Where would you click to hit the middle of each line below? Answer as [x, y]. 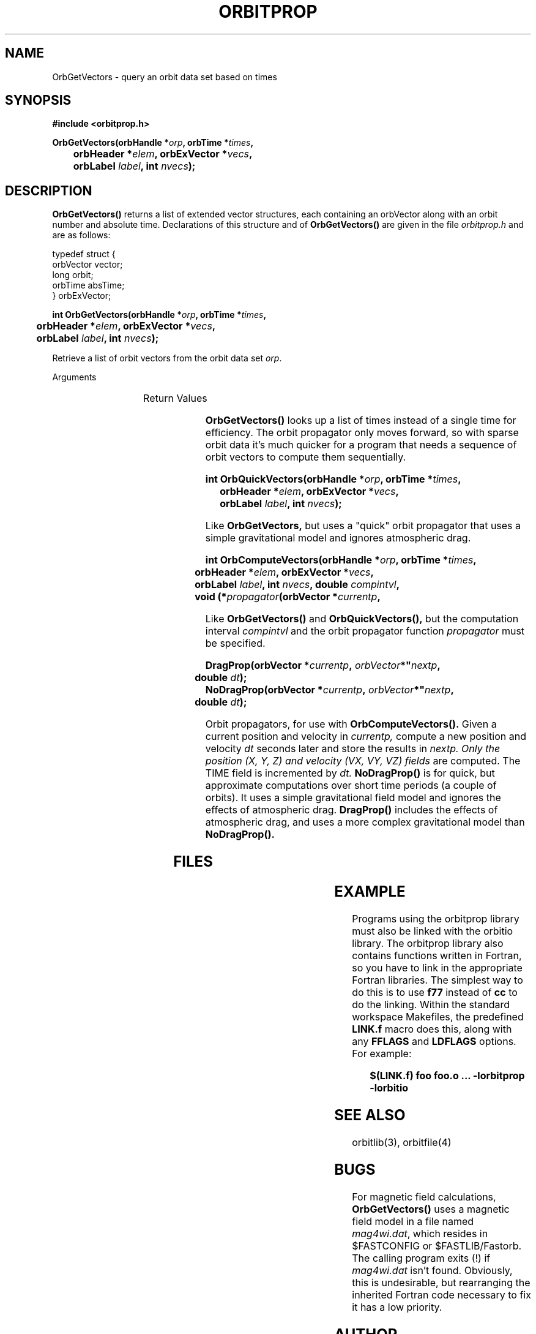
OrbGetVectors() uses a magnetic [431, 1209]
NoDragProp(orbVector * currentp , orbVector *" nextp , [329, 690]
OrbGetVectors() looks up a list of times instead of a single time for [361, 420]
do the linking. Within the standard [431, 1004]
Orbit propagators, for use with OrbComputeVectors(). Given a [351, 724]
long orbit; [73, 275]
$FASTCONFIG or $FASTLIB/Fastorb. [437, 1245]
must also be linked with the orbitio [433, 931]
